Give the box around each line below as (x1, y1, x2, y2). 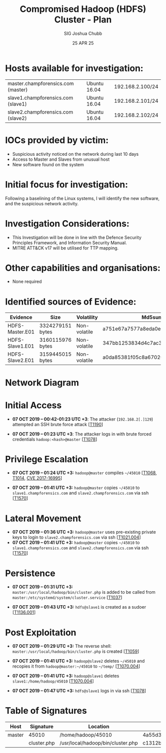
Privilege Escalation (5, 453, 88, 465)
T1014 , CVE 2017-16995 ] (12, 475, 63, 481)
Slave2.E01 (7, 357, 35, 364)
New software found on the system (12, 161, 84, 167)
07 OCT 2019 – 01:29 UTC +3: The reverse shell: (12, 643, 112, 649)
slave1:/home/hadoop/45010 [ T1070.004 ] (12, 678, 94, 684)
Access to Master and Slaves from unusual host (12, 156, 110, 162)
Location (88, 723, 110, 730)
